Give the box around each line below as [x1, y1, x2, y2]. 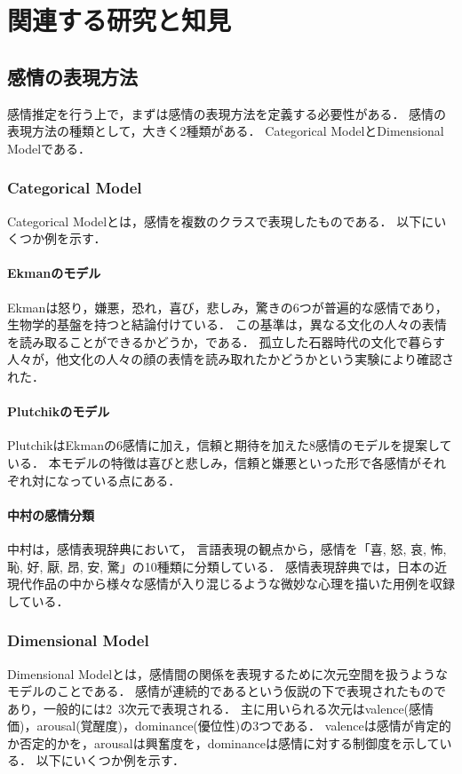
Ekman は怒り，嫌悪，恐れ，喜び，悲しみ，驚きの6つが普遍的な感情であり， [7, 297, 448, 316]
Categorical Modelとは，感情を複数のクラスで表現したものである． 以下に [7, 211, 434, 230]
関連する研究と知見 [7, 2, 232, 38]
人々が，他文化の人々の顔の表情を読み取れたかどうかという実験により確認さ [7, 350, 454, 368]
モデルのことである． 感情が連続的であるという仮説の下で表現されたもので [7, 682, 446, 700]
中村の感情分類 [7, 505, 94, 524]
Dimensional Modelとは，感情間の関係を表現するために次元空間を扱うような [7, 664, 449, 683]
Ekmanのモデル [7, 264, 101, 282]
